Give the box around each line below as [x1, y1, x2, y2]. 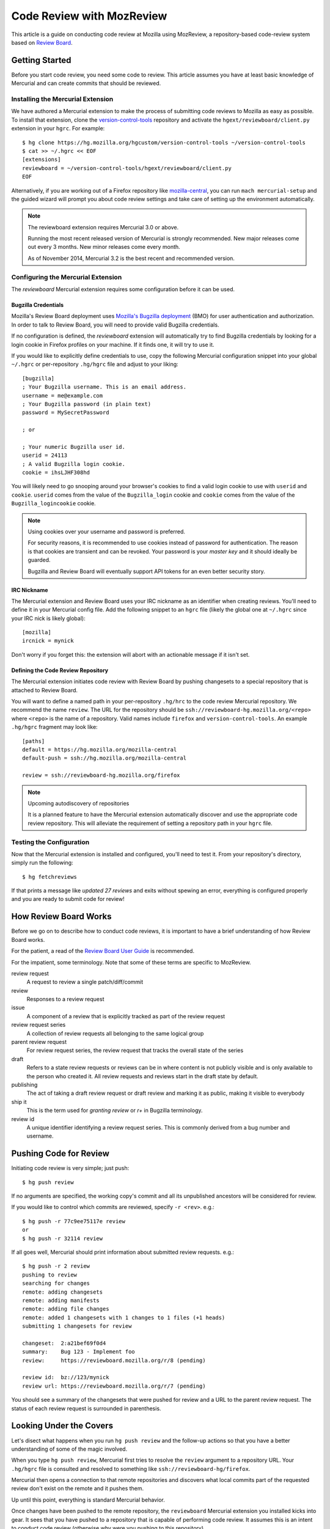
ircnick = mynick [22, 637, 74, 645]
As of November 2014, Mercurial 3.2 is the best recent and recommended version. [28, 254, 235, 262]
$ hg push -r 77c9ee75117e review [22, 1218, 125, 1224]
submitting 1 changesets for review [22, 1323, 132, 1330]
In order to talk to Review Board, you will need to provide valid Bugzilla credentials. [11, 321, 219, 328]
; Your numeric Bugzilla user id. [22, 443, 125, 450]
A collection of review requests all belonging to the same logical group [26, 1029, 204, 1037]
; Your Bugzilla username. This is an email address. [22, 383, 186, 391]
